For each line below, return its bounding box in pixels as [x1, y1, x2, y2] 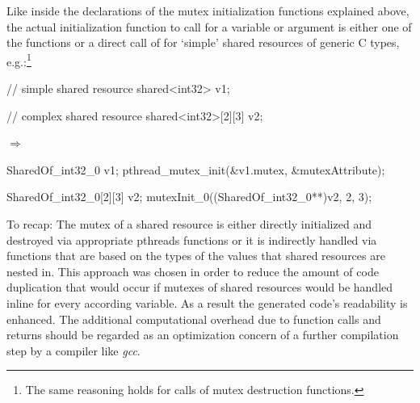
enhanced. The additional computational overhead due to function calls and [6, 310, 381, 327]
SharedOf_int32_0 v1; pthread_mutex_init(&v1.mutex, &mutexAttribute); [6, 161, 385, 178]
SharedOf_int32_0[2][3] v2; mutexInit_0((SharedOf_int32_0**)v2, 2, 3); [6, 188, 372, 205]
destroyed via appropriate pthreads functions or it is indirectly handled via [6, 231, 377, 248]
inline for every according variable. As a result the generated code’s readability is [6, 294, 408, 311]
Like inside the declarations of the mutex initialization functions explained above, [6, 2, 409, 19]
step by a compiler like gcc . [6, 342, 141, 359]
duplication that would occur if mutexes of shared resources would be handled [6, 279, 393, 296]
